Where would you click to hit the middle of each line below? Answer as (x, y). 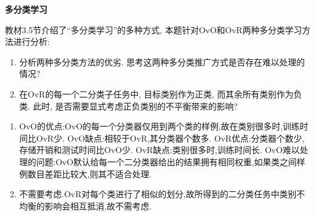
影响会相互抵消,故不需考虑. (98, 205)
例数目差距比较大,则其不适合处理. (85, 173)
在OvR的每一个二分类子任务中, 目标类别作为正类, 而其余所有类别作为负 (161, 93)
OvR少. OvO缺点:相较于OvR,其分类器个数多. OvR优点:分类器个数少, (170, 138)
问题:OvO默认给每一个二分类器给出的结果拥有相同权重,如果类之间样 (171, 161)
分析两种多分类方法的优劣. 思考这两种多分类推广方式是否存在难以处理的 (162, 61)
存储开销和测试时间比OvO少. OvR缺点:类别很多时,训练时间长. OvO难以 (159, 150)
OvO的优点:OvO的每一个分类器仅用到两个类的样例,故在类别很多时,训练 (159, 126)
